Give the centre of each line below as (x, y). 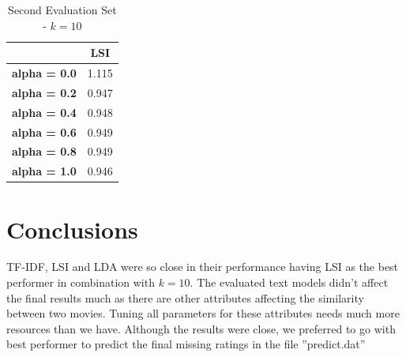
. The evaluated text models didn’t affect (289, 282)
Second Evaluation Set (62, 9)
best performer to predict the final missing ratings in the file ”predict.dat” (186, 344)
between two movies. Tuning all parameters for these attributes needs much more (203, 313)
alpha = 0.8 (44, 151)
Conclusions (72, 229)
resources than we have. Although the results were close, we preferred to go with (201, 328)
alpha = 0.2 (44, 92)
